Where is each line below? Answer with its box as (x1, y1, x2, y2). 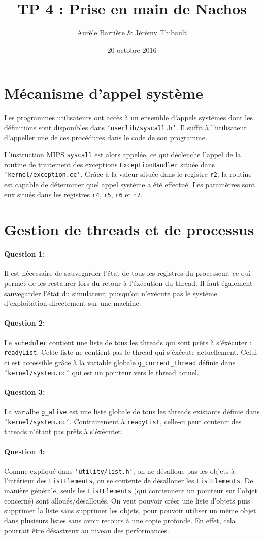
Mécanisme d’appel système (4, 83, 203, 103)
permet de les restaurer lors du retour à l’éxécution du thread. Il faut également (4, 278, 253, 289)
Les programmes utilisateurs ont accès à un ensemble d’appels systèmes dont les (4, 112, 253, 123)
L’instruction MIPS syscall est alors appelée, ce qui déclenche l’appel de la (4, 149, 241, 160)
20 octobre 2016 (107, 44, 157, 55)
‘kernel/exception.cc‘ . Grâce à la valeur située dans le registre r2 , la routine (4, 169, 252, 179)
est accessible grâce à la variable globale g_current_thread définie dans (11, 356, 236, 367)
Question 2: (4, 317, 45, 328)
